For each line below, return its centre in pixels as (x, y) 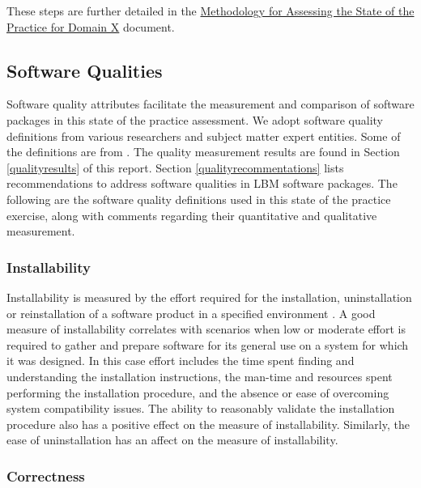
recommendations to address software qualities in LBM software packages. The (202, 183)
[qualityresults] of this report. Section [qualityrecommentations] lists (175, 167)
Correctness (46, 475)
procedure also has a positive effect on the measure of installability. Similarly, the (208, 424)
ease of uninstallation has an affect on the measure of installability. (172, 440)
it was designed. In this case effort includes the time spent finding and (181, 361)
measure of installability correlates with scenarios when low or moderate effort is (206, 329)
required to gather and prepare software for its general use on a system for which (208, 344)
